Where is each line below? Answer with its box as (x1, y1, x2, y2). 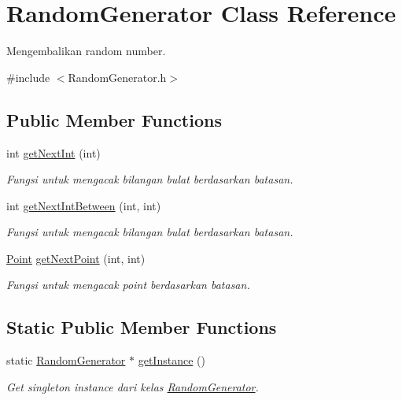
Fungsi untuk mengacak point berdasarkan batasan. (6, 276, 250, 293)
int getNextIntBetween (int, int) (6, 197, 161, 213)
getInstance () (138, 352, 205, 369)
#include (6, 69, 50, 85)
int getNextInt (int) (6, 144, 101, 161)
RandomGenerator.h (68, 69, 167, 85)
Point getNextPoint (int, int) (6, 250, 146, 266)
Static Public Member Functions (6, 315, 277, 339)
